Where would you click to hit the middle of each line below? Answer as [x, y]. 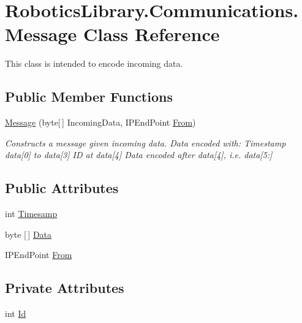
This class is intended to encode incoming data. [94, 63]
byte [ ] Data [28, 234]
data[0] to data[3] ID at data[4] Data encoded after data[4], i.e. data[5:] [139, 155]
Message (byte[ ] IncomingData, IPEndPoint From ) [100, 122]
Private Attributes [65, 288]
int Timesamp [31, 214]
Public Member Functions [89, 97]
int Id [16, 313]
